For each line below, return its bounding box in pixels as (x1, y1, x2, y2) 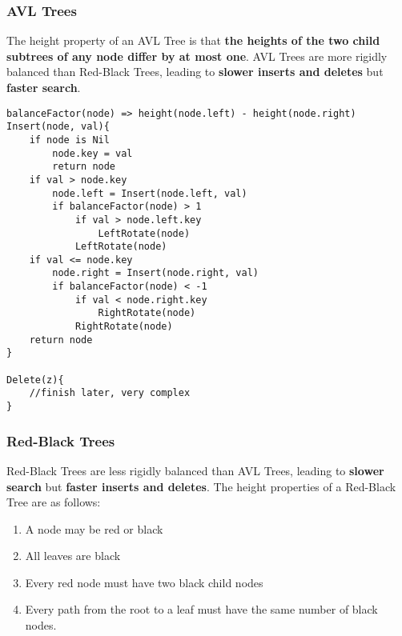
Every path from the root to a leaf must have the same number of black (25, 601, 378, 618)
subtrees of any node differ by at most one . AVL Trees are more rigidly (6, 47, 388, 64)
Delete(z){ (6, 374, 64, 386)
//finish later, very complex (29, 387, 191, 399)
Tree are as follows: (6, 494, 101, 510)
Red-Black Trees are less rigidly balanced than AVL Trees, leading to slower (6, 462, 384, 478)
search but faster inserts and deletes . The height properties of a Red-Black (6, 478, 396, 494)
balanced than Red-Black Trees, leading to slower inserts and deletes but (6, 63, 384, 80)
